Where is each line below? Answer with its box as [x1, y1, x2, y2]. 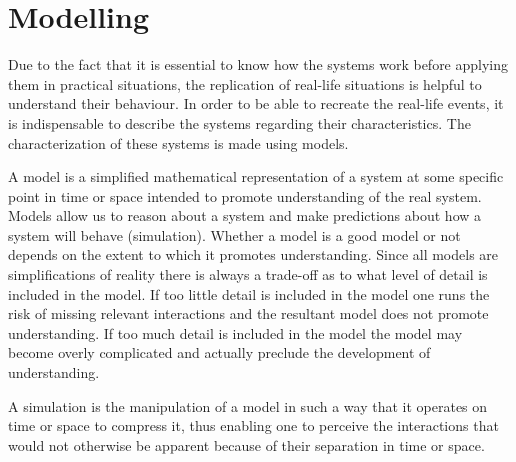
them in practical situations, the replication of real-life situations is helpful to [8, 73, 482, 94]
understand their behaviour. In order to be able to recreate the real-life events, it [8, 93, 504, 114]
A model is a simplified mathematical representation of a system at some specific [8, 166, 504, 187]
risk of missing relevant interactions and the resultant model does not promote [8, 303, 489, 324]
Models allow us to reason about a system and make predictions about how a [8, 205, 482, 226]
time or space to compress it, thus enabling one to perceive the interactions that [8, 415, 499, 436]
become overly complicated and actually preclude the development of [8, 342, 431, 363]
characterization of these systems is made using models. [8, 132, 349, 153]
